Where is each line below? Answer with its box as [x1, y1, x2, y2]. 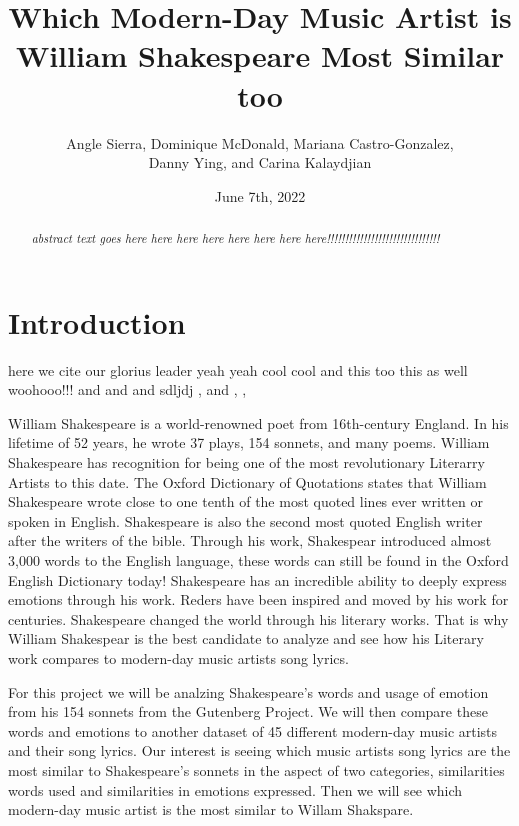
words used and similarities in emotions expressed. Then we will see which [8, 779, 463, 800]
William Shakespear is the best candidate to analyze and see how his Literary [8, 628, 484, 649]
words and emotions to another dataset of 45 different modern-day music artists [8, 720, 498, 741]
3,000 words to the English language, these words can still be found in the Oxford [8, 550, 509, 571]
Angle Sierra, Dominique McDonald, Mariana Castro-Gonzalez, [66, 132, 454, 153]
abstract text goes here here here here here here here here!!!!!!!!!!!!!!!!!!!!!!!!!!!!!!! [31, 230, 440, 247]
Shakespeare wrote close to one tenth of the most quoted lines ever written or [8, 491, 483, 512]
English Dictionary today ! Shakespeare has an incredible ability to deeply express [8, 569, 507, 590]
